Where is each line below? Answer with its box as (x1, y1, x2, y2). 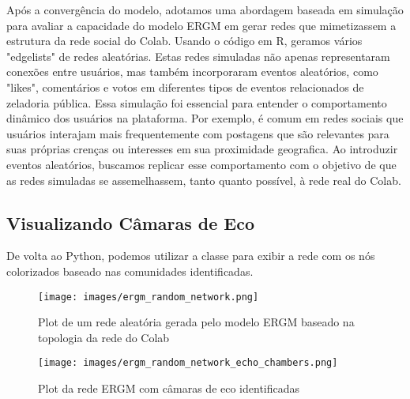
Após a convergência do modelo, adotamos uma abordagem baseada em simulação (6, 2, 404, 17)
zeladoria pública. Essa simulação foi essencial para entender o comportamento (6, 94, 387, 111)
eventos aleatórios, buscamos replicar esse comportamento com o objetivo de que (6, 156, 397, 172)
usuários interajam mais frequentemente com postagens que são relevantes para (6, 125, 389, 141)
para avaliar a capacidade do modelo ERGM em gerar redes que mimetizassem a (6, 17, 397, 33)
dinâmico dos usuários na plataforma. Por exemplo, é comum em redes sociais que (6, 110, 404, 126)
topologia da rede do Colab (38, 329, 170, 345)
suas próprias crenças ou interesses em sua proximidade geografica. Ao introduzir (6, 141, 398, 157)
